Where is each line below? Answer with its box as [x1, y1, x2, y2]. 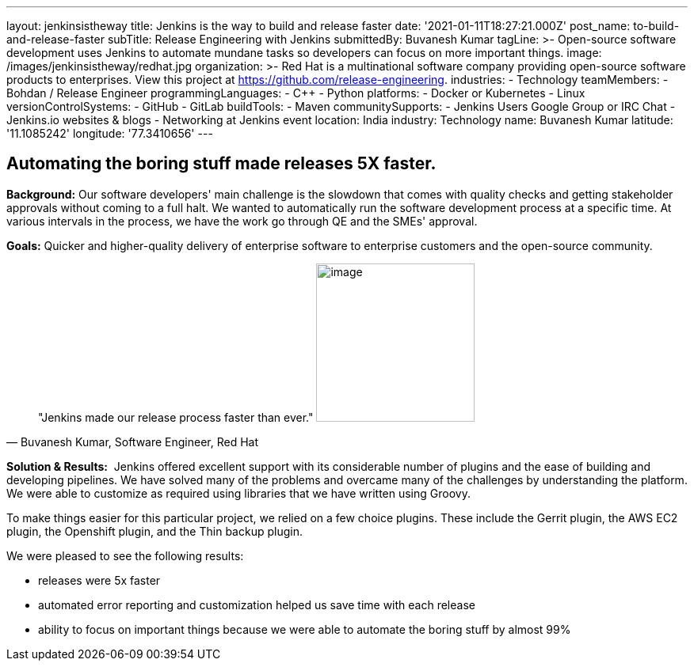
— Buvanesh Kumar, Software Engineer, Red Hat [6, 434, 259, 449]
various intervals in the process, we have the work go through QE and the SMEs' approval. [6, 214, 478, 228]
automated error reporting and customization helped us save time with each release [38, 597, 475, 612]
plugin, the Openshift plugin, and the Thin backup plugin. [6, 524, 303, 538]
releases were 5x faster [38, 573, 161, 587]
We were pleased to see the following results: [6, 548, 244, 563]
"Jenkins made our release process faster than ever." [38, 410, 314, 424]
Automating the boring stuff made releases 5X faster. [6, 153, 437, 174]
